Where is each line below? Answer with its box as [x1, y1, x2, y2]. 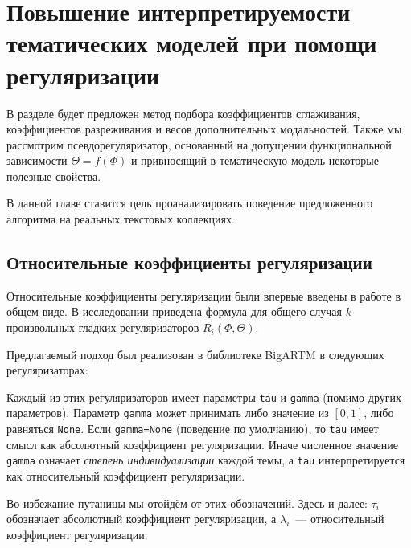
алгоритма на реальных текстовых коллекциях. [6, 211, 235, 227]
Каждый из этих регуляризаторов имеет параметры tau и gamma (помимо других [6, 388, 401, 405]
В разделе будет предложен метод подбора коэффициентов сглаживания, [6, 104, 360, 121]
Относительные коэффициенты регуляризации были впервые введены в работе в [6, 287, 401, 304]
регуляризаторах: [6, 362, 88, 378]
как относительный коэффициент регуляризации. [6, 468, 245, 485]
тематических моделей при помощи [6, 27, 377, 59]
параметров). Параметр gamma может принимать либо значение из [6, 404, 329, 421]
